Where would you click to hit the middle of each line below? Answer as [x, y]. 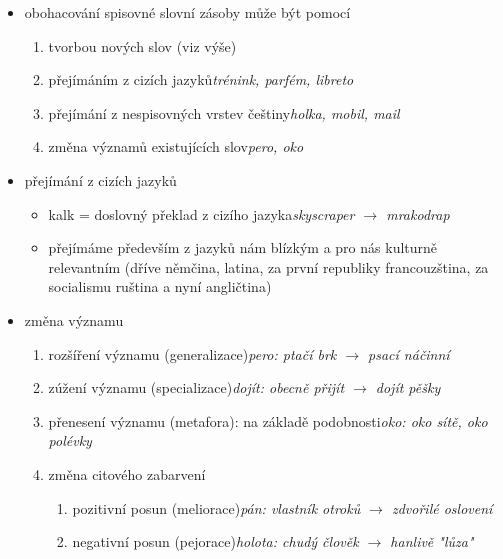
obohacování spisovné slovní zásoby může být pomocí [187, 12]
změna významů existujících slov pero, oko [176, 146]
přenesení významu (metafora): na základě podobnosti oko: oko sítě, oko [268, 420]
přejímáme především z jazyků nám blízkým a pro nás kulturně [243, 247]
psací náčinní [409, 353]
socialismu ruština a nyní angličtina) [160, 286]
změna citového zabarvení [127, 473]
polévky [70, 440]
